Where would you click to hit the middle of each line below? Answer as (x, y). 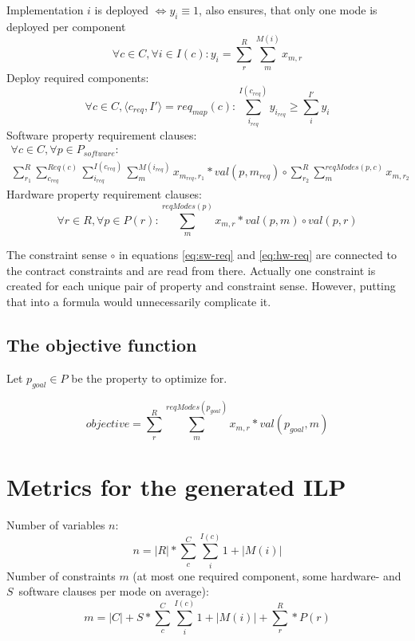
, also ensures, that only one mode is (288, 10)
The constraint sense (57, 255)
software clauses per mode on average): (114, 591)
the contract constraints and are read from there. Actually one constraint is (191, 270)
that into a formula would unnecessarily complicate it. (139, 302)
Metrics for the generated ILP (176, 486)
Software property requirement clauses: (102, 134)
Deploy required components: (78, 77)
